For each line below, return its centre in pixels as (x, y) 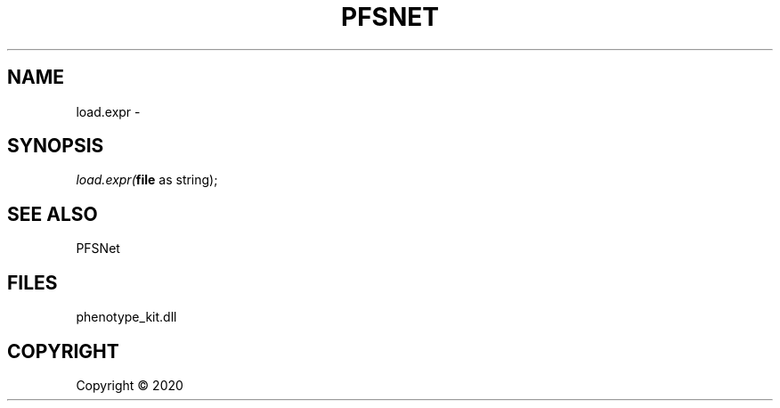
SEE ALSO (53, 214)
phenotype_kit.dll (126, 317)
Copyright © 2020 (130, 385)
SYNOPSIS (56, 146)
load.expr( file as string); (147, 180)
